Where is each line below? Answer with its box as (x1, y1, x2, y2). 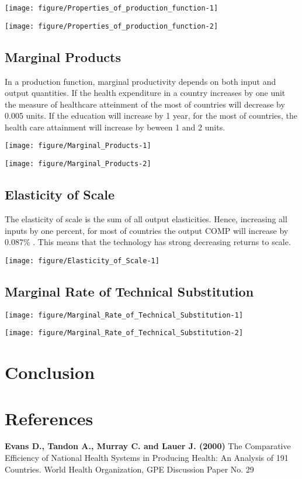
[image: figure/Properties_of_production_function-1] (5, 4, 218, 12)
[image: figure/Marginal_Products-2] (5, 160, 151, 168)
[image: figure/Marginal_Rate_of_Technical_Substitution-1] (5, 311, 244, 319)
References (5, 406, 93, 430)
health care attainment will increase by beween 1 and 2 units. (5, 120, 225, 133)
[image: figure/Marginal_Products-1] (5, 142, 151, 150)
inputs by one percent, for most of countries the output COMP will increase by (5, 224, 289, 236)
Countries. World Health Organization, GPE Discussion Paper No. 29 (5, 463, 254, 475)
